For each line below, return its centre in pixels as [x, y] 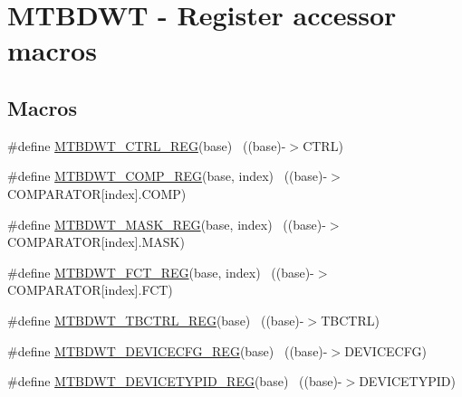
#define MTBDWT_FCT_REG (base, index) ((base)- [161, 272]
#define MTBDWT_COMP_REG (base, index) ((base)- [168, 176]
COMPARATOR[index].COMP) [97, 193]
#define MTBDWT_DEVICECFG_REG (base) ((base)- [168, 350]
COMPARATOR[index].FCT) [90, 290]
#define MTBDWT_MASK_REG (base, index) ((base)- [167, 224]
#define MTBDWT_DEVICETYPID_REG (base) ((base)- [175, 381]
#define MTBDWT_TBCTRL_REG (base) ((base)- [156, 320]
